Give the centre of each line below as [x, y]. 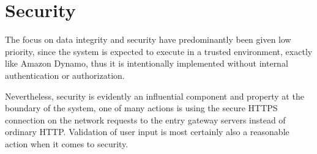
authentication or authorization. [65, 75]
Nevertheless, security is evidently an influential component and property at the [155, 96]
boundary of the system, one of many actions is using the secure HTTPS [141, 108]
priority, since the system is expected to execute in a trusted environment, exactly [159, 51]
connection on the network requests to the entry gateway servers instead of [145, 119]
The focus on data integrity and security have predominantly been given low [148, 39]
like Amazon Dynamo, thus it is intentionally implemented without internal [147, 63]
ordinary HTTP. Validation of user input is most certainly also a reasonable [147, 132]
